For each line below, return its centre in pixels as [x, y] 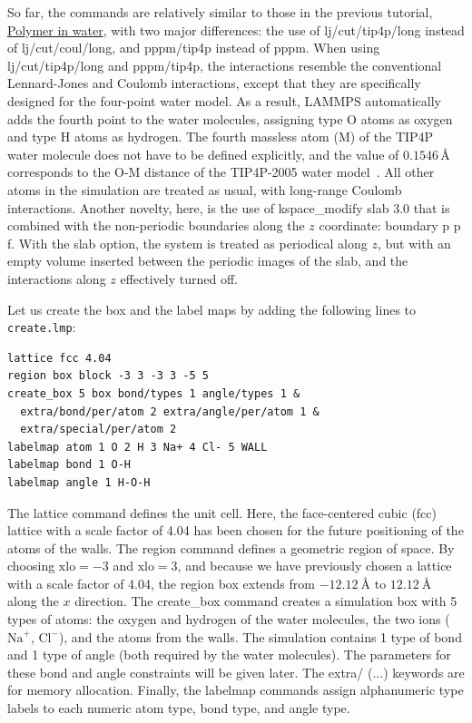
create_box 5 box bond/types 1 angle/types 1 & [154, 393]
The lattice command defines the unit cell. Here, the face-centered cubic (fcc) [222, 512]
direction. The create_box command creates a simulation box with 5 [266, 601]
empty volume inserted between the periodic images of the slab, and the [208, 261]
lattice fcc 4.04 [59, 358]
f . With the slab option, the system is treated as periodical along [187, 243]
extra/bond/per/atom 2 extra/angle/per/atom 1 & [170, 411]
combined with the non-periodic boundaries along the [156, 225]
